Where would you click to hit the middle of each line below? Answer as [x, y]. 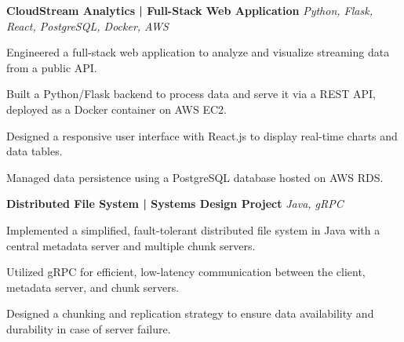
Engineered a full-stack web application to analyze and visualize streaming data [198, 52]
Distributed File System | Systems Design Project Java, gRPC [175, 204]
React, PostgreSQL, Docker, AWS [87, 25]
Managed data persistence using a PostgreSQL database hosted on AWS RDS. [195, 177]
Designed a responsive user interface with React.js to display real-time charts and [202, 135]
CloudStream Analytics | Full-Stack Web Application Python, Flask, [189, 10]
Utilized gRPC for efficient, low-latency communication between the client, [186, 272]
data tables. [35, 151]
